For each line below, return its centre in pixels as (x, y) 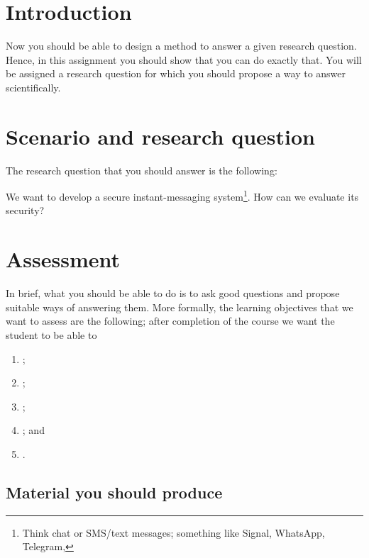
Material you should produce (114, 492)
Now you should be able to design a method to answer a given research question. (181, 46)
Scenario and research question (160, 136)
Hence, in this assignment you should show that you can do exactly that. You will (184, 59)
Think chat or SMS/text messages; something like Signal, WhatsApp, (174, 532)
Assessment (63, 259)
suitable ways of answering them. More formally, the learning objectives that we (180, 307)
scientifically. (33, 87)
